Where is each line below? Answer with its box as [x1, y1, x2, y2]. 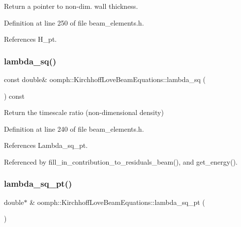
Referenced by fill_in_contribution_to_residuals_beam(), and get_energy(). [4, 156, 238, 167]
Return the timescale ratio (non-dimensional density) [4, 107, 164, 117]
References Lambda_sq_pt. [4, 140, 88, 150]
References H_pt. [4, 34, 57, 44]
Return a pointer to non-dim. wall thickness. [4, 1, 138, 11]
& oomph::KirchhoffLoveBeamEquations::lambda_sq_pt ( [30, 197, 205, 207]
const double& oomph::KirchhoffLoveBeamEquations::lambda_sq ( [4, 74, 206, 84]
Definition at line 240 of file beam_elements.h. [4, 123, 144, 134]
